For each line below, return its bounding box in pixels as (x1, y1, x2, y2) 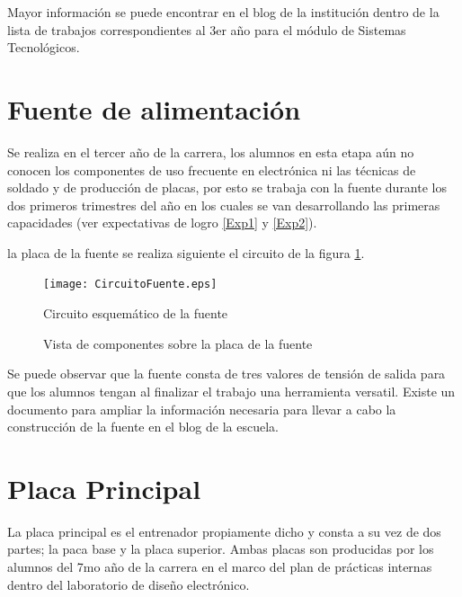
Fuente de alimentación (7, 90, 301, 127)
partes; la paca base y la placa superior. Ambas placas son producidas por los (7, 539, 434, 558)
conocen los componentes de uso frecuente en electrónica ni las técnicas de (7, 160, 416, 179)
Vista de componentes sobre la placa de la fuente (43, 334, 313, 352)
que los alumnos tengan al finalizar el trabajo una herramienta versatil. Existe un (7, 381, 456, 400)
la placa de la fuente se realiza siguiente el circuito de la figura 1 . (7, 243, 365, 262)
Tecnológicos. (7, 38, 80, 57)
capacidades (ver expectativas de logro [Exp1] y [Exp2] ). (7, 213, 317, 232)
